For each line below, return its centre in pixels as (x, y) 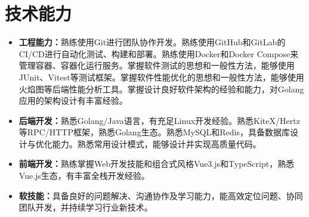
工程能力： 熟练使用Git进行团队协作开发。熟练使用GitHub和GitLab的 (152, 42)
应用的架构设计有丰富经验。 (73, 100)
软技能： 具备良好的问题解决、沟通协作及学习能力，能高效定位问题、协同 (161, 195)
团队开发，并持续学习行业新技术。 (86, 207)
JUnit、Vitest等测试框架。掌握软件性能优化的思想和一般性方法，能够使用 (161, 77)
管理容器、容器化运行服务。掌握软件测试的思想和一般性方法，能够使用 (157, 65)
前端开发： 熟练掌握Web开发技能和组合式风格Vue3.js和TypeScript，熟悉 (157, 164)
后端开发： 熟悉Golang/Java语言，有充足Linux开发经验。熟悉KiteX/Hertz (159, 120)
